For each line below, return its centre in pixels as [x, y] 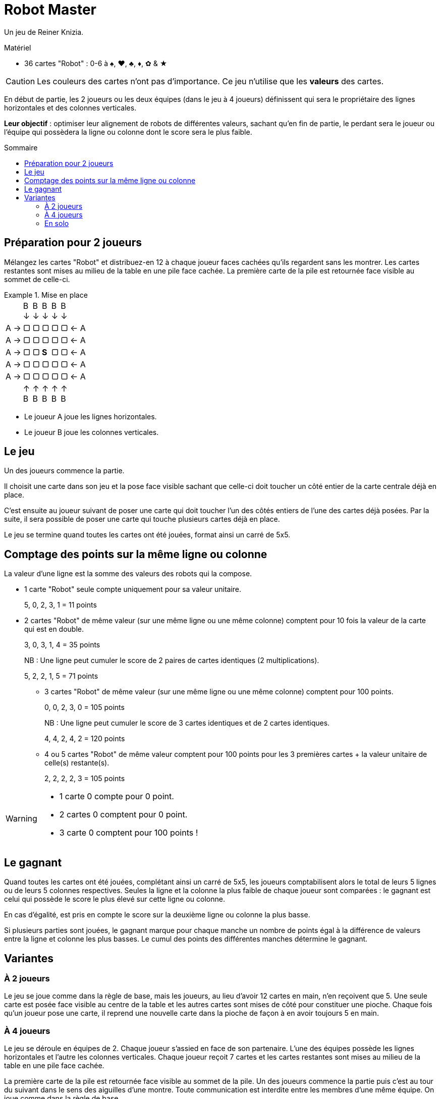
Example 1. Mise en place [46, 295]
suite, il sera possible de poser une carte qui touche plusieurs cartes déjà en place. [142, 519]
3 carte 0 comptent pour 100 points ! [129, 833]
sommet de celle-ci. [37, 279]
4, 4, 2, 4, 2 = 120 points [85, 739]
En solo [57, 223]
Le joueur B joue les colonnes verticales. [92, 432]
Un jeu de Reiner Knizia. [44, 32]
